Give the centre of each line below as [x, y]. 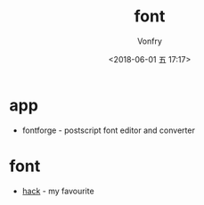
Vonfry [150, 41]
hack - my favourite [58, 191]
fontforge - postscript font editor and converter [109, 130]
